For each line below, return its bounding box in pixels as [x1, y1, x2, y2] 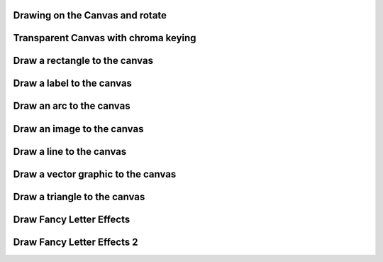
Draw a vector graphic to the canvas [13, 168, 177, 180]
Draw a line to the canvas [13, 146, 127, 158]
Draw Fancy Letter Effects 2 [13, 236, 138, 248]
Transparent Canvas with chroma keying [13, 32, 196, 44]
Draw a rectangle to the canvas [13, 55, 154, 67]
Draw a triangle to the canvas [13, 190, 145, 202]
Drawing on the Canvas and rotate [13, 9, 167, 21]
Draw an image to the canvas [13, 123, 144, 135]
